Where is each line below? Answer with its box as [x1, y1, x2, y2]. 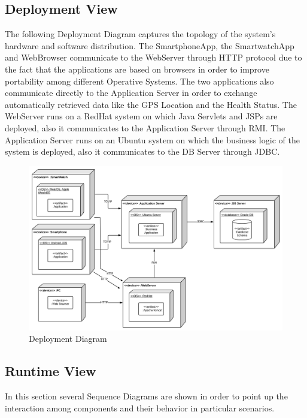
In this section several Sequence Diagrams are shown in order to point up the [5, 390, 288, 402]
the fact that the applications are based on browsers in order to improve [5, 62, 269, 75]
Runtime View [5, 362, 96, 380]
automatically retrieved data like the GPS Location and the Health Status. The [5, 98, 297, 110]
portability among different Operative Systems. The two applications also [5, 74, 274, 87]
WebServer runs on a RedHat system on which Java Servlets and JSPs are [5, 110, 278, 122]
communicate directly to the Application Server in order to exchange [5, 86, 257, 99]
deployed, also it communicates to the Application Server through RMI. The [5, 121, 285, 134]
